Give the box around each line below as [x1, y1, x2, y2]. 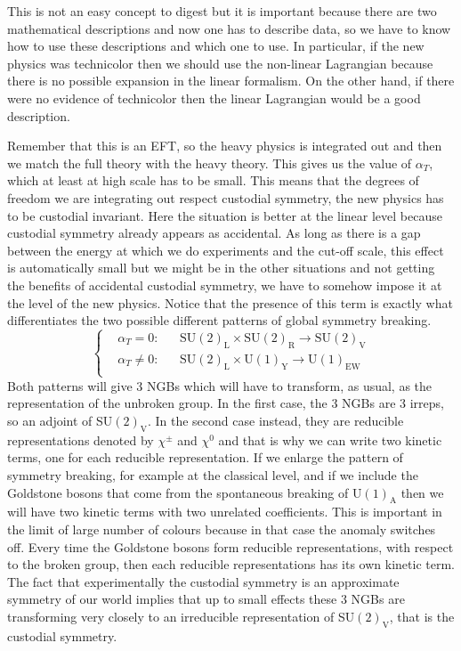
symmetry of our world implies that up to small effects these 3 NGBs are [7, 590, 405, 608]
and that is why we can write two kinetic [218, 430, 442, 449]
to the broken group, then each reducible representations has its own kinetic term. [7, 555, 455, 574]
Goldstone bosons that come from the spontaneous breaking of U [7, 483, 362, 501]
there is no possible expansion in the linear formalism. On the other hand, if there [7, 71, 455, 90]
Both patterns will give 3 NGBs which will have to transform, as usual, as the [7, 376, 433, 395]
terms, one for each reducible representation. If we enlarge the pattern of [7, 448, 403, 467]
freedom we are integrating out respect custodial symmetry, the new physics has [7, 188, 444, 207]
